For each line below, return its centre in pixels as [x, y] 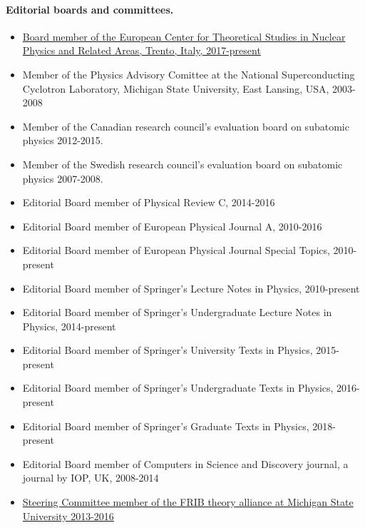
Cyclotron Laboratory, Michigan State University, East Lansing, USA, [176, 88]
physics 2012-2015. [63, 140]
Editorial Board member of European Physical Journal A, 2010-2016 [172, 226]
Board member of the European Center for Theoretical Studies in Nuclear [184, 36]
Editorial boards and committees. [90, 9]
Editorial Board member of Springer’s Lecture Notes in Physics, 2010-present [191, 288]
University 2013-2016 [68, 516]
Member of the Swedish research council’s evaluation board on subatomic [182, 164]
